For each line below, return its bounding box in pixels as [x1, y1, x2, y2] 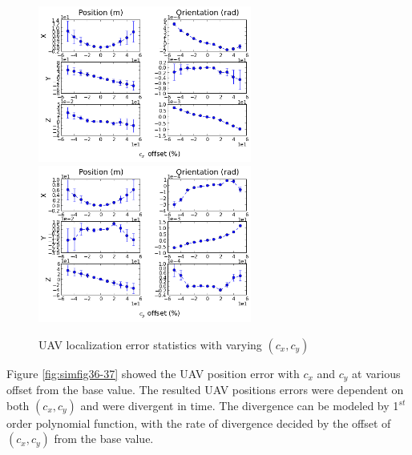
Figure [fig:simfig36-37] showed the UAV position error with [6, 364, 300, 381]
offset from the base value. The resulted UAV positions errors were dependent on [6, 381, 404, 397]
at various [352, 364, 401, 381]
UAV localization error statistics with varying [38, 336, 262, 352]
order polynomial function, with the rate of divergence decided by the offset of [6, 414, 391, 431]
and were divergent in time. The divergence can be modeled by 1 [80, 397, 399, 413]
